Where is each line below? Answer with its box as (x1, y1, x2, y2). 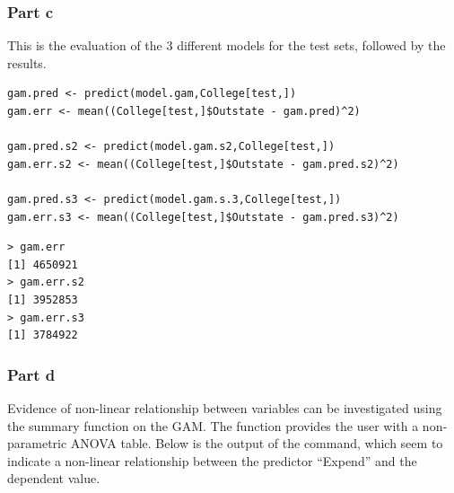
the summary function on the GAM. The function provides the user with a (7, 416, 419, 435)
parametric (7, 434, 67, 453)
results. (7, 53, 47, 72)
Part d (7, 363, 56, 385)
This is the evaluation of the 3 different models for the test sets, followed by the (7, 36, 446, 55)
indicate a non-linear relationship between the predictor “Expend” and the (7, 451, 417, 470)
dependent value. (7, 469, 100, 488)
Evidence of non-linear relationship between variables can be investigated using (7, 398, 442, 417)
